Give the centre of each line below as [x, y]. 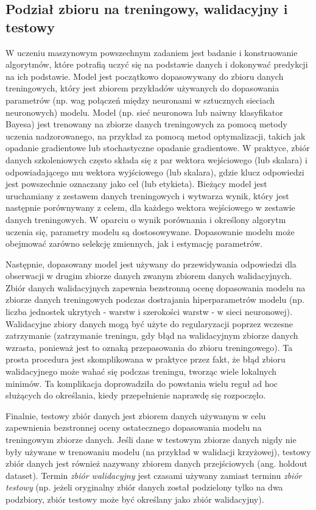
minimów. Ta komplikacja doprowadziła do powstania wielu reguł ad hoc [142, 383]
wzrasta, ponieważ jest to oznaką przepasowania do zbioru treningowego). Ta [149, 347]
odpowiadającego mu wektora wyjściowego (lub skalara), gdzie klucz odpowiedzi [155, 172]
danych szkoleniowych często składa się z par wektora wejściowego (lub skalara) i [156, 159]
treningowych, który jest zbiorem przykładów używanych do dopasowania [142, 88]
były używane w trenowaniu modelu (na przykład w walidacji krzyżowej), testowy [158, 451]
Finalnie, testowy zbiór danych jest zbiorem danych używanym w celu [136, 415]
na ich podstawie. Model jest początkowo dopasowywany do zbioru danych [145, 76]
